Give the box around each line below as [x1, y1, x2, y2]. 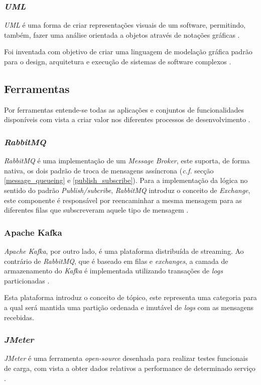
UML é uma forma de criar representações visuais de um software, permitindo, [4, 20, 246, 30]
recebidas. [4, 312, 35, 322]
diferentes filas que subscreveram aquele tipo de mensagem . [4, 205, 189, 215]
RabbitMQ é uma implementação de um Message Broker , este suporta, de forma [4, 155, 250, 166]
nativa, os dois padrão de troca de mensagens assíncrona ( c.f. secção [4, 165, 214, 175]
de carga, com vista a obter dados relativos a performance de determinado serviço [4, 362, 255, 373]
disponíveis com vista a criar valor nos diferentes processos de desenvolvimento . [4, 114, 250, 125]
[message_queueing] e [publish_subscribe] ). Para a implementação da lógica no [4, 175, 248, 185]
